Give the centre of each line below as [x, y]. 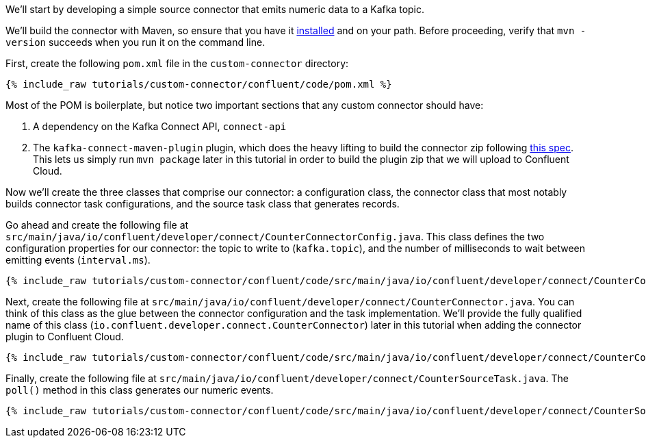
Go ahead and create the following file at [97, 225]
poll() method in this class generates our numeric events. [140, 390]
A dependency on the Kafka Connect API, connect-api [160, 126]
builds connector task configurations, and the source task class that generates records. [203, 204]
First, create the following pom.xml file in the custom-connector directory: [177, 63]
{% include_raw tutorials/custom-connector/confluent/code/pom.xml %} [199, 84]
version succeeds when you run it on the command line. [135, 42]
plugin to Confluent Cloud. [65, 337]
